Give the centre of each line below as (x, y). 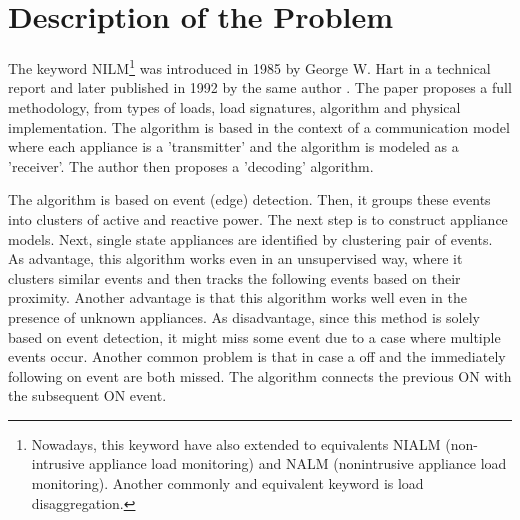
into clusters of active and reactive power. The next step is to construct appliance (258, 218)
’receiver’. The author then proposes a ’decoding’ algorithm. (191, 165)
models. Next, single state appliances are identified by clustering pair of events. (250, 238)
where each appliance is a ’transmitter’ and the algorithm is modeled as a (233, 146)
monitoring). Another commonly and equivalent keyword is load (227, 483)
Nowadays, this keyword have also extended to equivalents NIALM (236, 443)
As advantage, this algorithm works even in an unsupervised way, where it (235, 258)
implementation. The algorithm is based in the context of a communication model (259, 126)
